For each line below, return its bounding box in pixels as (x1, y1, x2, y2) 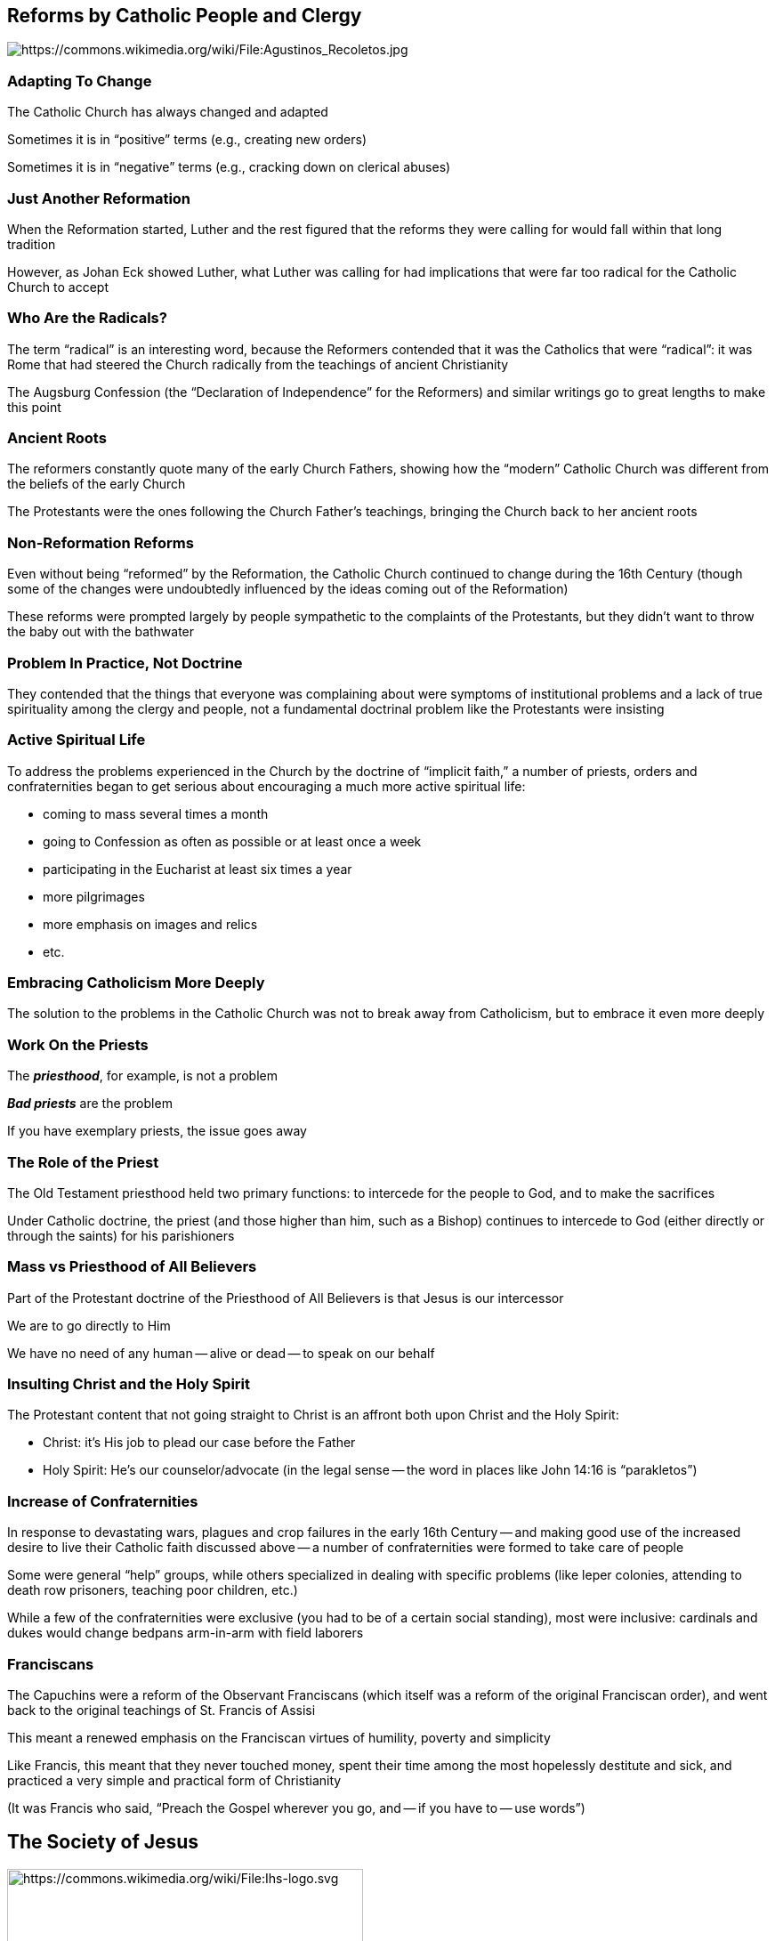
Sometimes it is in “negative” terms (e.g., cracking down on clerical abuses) (7, 159, 451, 175)
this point (7, 399, 61, 415)
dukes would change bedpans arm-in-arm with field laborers (7, 1625, 364, 1641)
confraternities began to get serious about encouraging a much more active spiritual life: (7, 778, 526, 794)
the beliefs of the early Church (7, 476, 186, 492)
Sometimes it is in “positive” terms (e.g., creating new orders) (7, 132, 367, 148)
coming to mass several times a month (43, 805, 269, 821)
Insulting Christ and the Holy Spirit (7, 1375, 250, 1394)
